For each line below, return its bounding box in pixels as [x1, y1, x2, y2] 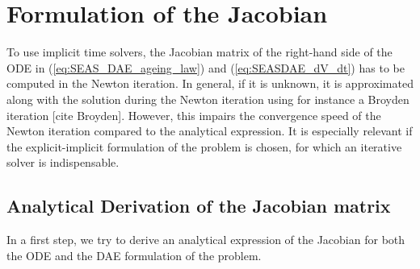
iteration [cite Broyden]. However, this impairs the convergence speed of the [6, 106, 381, 123]
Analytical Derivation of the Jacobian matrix [6, 193, 391, 218]
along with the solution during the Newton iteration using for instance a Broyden [6, 90, 409, 107]
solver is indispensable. [6, 154, 120, 171]
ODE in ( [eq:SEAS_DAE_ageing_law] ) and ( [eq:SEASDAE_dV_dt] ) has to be [6, 59, 405, 76]
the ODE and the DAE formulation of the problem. [6, 246, 262, 263]
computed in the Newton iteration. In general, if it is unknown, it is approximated [6, 75, 414, 92]
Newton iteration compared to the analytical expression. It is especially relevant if [6, 122, 413, 139]
